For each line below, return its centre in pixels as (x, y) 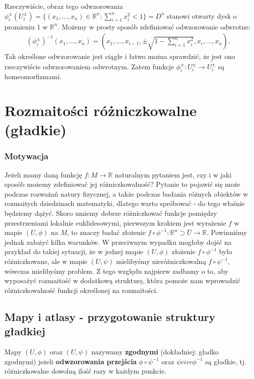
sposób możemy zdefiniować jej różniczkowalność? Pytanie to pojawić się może (122, 184)
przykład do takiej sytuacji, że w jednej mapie (74, 251)
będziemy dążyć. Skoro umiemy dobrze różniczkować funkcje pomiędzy (111, 213)
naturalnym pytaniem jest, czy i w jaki (173, 174)
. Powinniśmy (227, 232)
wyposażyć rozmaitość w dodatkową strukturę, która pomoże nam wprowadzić (122, 280)
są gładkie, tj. (226, 361)
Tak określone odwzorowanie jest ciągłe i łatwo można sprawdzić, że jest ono (120, 56)
